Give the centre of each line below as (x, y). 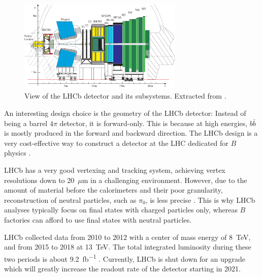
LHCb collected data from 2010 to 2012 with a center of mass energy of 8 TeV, (127, 237)
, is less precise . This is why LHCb (200, 199)
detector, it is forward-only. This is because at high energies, (154, 123)
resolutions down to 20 (39, 180)
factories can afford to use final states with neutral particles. (98, 219)
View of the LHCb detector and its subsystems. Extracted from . (125, 96)
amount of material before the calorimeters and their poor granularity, (113, 190)
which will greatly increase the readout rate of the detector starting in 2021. (122, 268)
